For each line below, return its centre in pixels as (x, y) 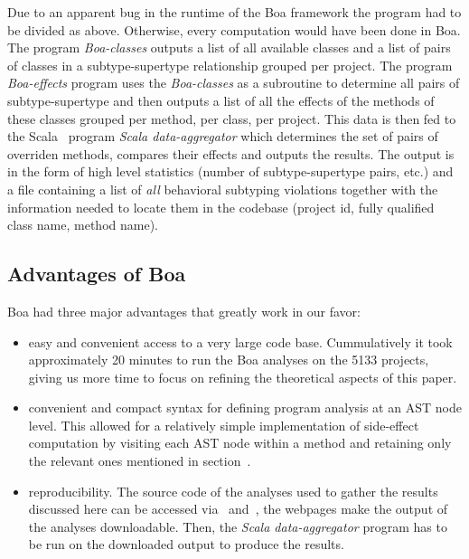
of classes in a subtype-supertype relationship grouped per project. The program (230, 65)
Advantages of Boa (97, 274)
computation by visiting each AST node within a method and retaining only (240, 443)
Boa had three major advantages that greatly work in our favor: (184, 311)
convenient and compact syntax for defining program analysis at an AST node (245, 407)
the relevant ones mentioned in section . (140, 461)
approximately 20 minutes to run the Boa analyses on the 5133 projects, (229, 360)
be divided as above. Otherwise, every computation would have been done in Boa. (234, 29)
